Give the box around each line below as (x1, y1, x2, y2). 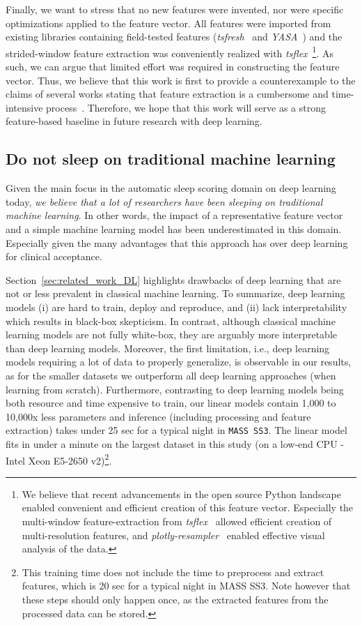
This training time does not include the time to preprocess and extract (22, 564, 324, 579)
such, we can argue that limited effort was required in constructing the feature (6, 59, 340, 74)
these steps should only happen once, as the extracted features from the (22, 592, 329, 606)
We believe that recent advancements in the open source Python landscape (22, 486, 342, 501)
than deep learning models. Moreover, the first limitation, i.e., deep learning (6, 340, 330, 355)
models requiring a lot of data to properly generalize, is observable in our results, (6, 354, 352, 369)
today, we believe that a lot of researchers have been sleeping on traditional (6, 194, 323, 209)
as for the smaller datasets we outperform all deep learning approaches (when (6, 368, 336, 382)
